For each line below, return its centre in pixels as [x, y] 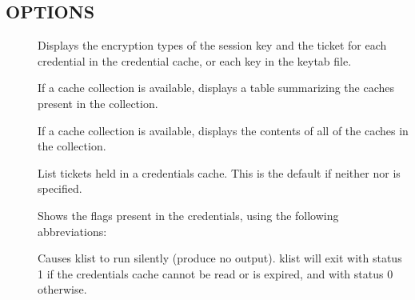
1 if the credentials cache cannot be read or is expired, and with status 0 [215, 273]
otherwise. [62, 289]
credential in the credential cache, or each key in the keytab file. [195, 60]
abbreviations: [72, 231]
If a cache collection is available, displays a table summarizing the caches [216, 88]
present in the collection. [98, 103]
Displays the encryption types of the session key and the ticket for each [212, 45]
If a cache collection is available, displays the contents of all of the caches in [223, 130]
